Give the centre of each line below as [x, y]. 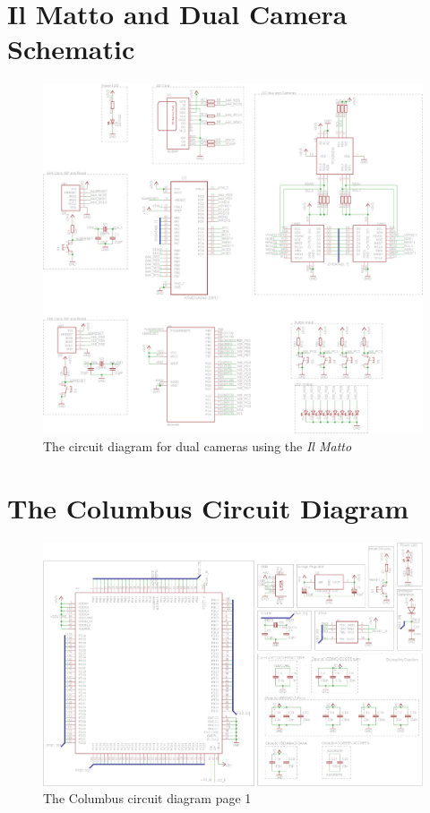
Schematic [71, 49]
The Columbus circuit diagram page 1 [147, 798]
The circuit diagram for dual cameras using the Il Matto [198, 445]
